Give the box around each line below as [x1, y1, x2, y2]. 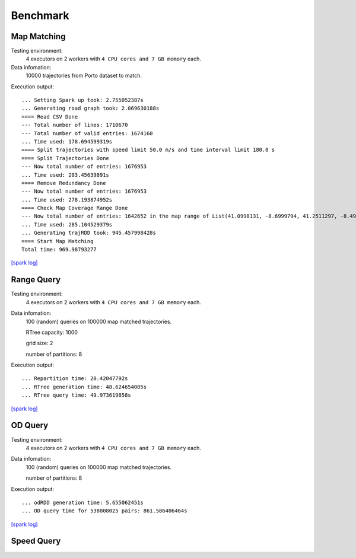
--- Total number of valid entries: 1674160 [21, 130, 154, 136]
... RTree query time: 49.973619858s [21, 392, 132, 398]
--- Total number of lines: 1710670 [21, 122, 128, 129]
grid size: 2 [26, 340, 53, 347]
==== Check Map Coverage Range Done [21, 205, 128, 212]
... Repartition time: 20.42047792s [21, 375, 128, 382]
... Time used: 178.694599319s [21, 138, 113, 145]
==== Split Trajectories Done [21, 155, 110, 161]
